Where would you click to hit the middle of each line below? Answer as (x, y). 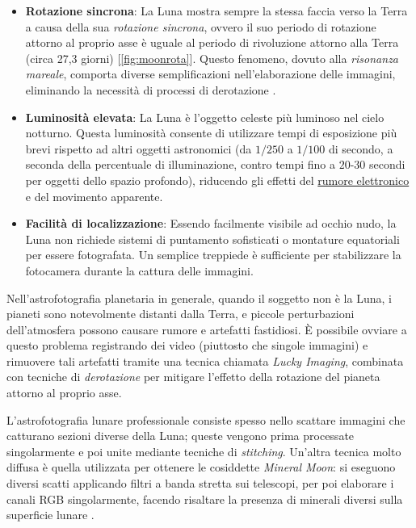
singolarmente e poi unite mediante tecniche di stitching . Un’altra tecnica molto (204, 451)
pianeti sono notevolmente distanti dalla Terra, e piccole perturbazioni (181, 314)
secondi (387, 164)
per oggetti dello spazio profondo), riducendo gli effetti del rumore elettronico (217, 180)
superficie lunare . (50, 515)
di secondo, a (361, 148)
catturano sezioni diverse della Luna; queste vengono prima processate (181, 436)
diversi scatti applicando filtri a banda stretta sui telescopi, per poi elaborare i (200, 483)
